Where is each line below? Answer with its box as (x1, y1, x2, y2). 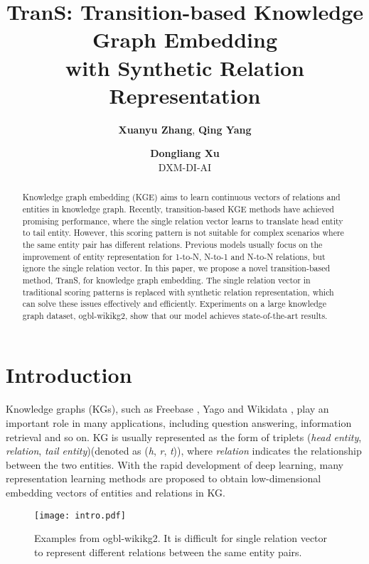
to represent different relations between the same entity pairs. (34, 544, 302, 559)
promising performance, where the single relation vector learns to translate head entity (22, 215, 343, 227)
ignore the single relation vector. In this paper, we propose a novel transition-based (22, 262, 331, 274)
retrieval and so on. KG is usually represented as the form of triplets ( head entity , (6, 429, 362, 444)
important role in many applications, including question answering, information (6, 416, 352, 430)
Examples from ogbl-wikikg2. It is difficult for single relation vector (34, 531, 328, 546)
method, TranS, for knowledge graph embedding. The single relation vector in (22, 273, 311, 286)
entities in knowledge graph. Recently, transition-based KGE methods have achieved (22, 202, 334, 215)
